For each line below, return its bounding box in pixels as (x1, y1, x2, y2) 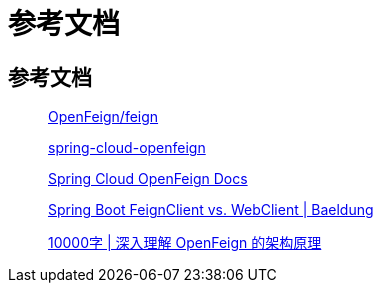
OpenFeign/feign (48, 108, 159, 126)
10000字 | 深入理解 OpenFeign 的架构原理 (48, 234, 322, 252)
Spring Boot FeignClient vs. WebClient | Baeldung (48, 201, 374, 219)
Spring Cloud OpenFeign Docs (48, 170, 248, 188)
